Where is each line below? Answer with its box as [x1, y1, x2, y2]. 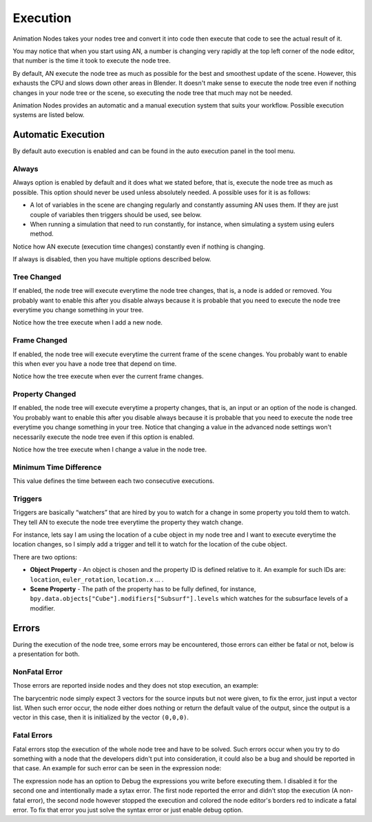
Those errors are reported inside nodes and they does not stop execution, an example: [12, 681, 259, 690]
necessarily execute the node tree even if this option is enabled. [12, 433, 194, 441]
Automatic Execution [12, 129, 105, 141]
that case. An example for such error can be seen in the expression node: [12, 764, 222, 772]
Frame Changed [12, 336, 68, 345]
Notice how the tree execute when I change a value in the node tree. [12, 445, 207, 453]
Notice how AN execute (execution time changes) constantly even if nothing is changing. [12, 242, 265, 251]
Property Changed [12, 389, 76, 399]
